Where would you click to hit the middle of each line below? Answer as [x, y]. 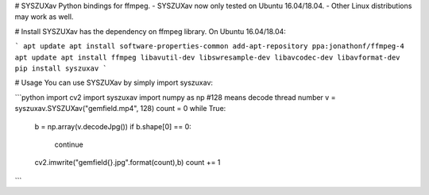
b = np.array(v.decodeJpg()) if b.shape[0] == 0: [113, 126]
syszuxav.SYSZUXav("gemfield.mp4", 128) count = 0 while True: [120, 109]
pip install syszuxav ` [61, 68]
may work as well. [44, 17]
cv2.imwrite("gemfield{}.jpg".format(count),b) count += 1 [128, 162]
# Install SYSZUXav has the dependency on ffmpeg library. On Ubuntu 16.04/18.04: [150, 31]
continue [69, 144]
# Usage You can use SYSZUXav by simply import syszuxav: [114, 82]
